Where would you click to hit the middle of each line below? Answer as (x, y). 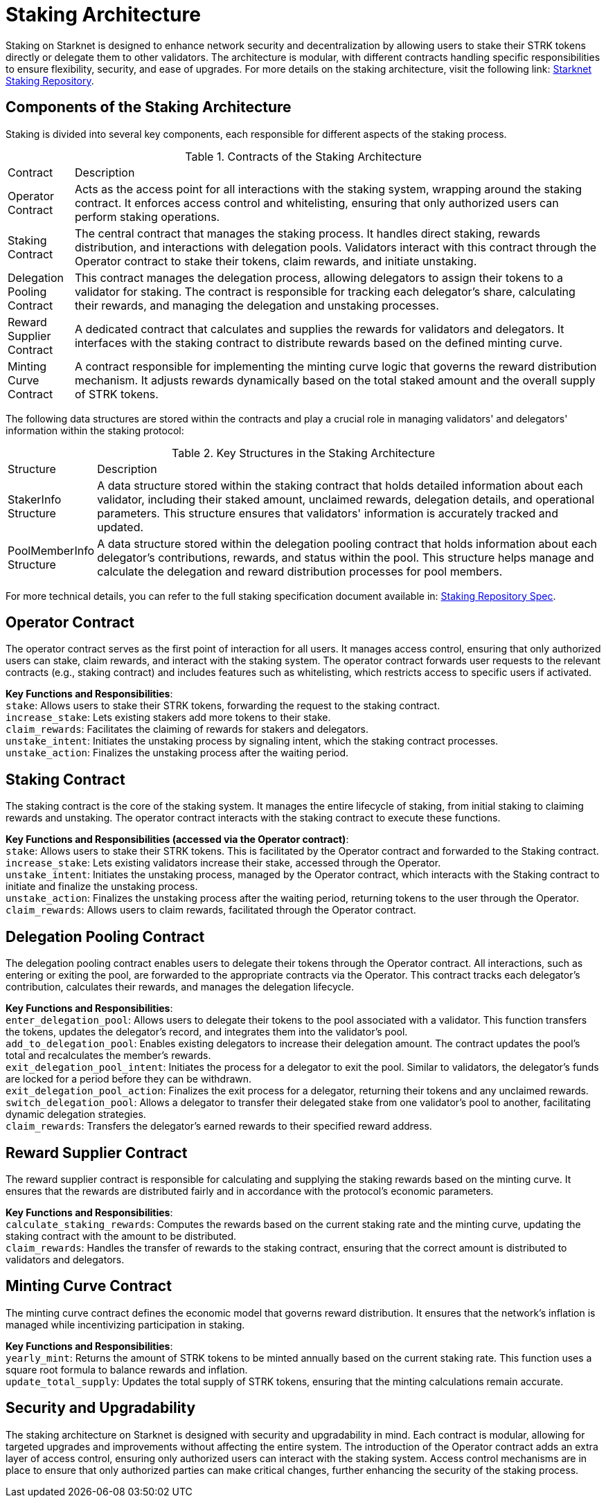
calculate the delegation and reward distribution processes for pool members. (300, 571)
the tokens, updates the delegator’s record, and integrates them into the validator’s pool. (207, 1032)
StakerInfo (35, 499)
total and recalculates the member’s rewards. (108, 1056)
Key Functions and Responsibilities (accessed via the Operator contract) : (177, 839)
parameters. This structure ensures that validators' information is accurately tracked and (328, 513)
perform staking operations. (147, 216)
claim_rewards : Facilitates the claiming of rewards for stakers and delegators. (187, 729)
